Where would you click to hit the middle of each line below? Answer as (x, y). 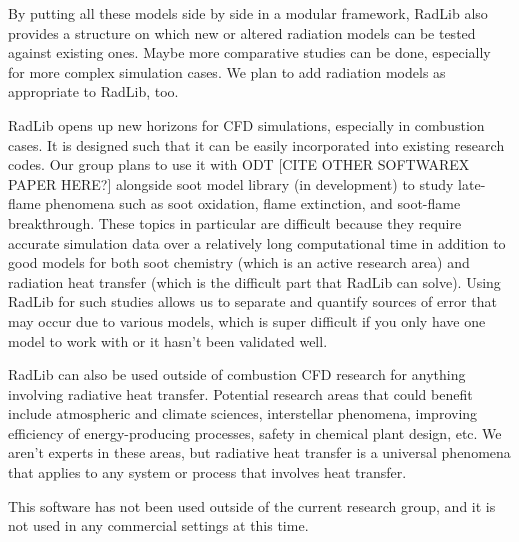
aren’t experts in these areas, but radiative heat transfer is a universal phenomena (259, 452)
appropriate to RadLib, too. (93, 91)
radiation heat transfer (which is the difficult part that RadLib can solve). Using (254, 281)
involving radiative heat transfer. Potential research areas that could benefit (240, 393)
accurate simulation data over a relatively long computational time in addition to (257, 242)
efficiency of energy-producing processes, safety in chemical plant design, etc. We (255, 432)
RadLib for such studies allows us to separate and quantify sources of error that (252, 301)
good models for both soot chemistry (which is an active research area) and (239, 262)
